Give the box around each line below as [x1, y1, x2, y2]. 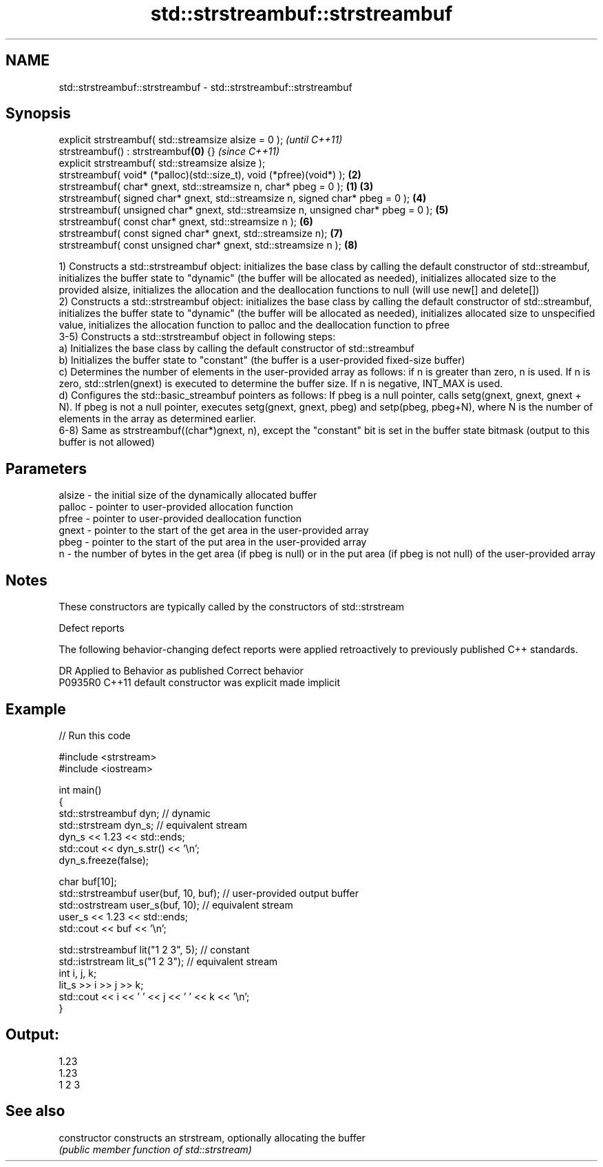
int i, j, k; [59, 967, 97, 979]
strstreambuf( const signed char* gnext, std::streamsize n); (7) [59, 227, 343, 240]
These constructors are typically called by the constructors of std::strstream [59, 601, 405, 613]
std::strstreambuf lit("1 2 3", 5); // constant [59, 943, 250, 956]
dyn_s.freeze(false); [59, 854, 149, 866]
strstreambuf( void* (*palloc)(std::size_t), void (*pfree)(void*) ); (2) [59, 169, 361, 181]
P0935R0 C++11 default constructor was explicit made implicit [59, 677, 341, 689]
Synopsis [6, 105, 71, 123]
